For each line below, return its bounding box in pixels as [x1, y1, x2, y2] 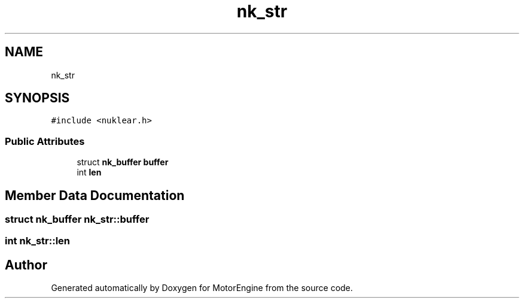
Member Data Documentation [5, 187, 185, 203]
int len [77, 167, 102, 178]
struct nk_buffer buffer [77, 157, 169, 168]
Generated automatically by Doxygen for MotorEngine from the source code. [51, 283, 353, 293]
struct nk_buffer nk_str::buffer [5, 213, 150, 226]
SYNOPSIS [5, 90, 70, 106]
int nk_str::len [5, 235, 71, 247]
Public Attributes [5, 135, 85, 147]
